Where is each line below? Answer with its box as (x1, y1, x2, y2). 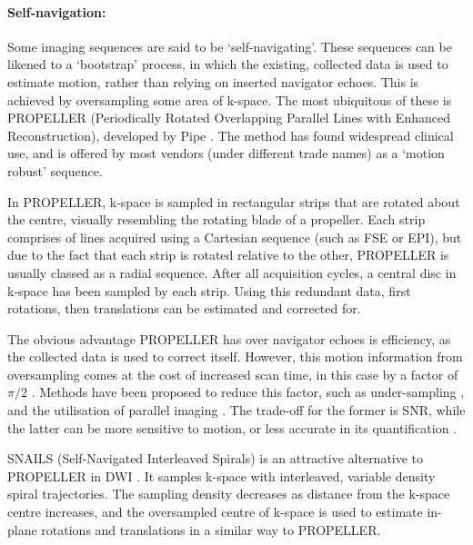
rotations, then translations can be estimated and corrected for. (7, 299, 361, 318)
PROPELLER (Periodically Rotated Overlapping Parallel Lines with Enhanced (7, 108, 450, 127)
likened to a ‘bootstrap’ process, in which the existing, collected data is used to (7, 54, 448, 74)
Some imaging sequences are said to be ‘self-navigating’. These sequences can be (7, 36, 452, 55)
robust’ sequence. (7, 161, 103, 180)
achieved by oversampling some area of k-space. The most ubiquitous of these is (7, 90, 452, 109)
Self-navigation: (7, 2, 106, 21)
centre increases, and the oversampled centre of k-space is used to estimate (7, 502, 423, 521)
